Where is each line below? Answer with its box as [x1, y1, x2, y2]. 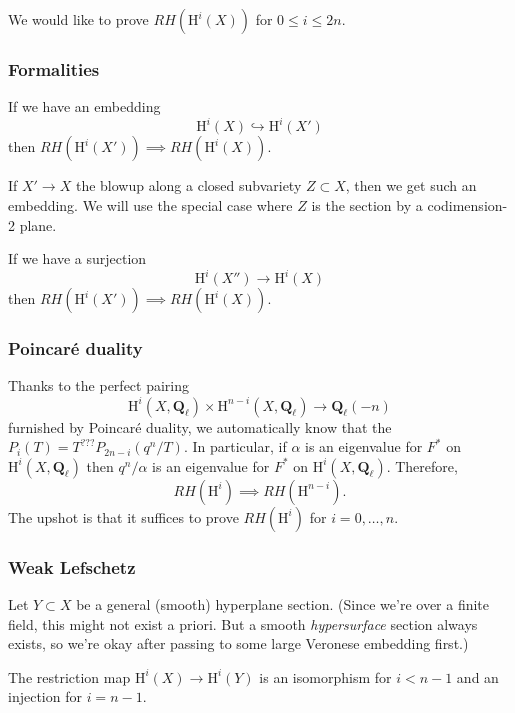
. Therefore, [386, 455, 458, 476]
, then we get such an [345, 175, 477, 196]
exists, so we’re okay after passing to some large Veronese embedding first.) [8, 633, 469, 654]
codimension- [427, 194, 508, 215]
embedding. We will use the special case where [8, 194, 293, 215]
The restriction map [8, 666, 131, 687]
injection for [8, 686, 82, 707]
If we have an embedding [8, 96, 161, 117]
